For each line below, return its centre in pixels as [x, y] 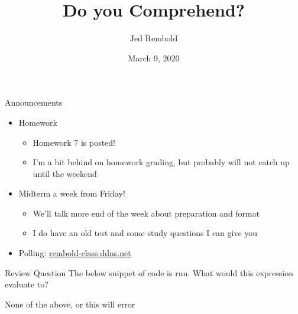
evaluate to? [27, 284]
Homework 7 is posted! [74, 142]
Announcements [34, 102]
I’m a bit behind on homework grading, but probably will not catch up [161, 162]
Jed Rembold [154, 38]
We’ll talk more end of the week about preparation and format [146, 213]
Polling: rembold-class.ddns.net [75, 253]
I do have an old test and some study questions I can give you [145, 233]
